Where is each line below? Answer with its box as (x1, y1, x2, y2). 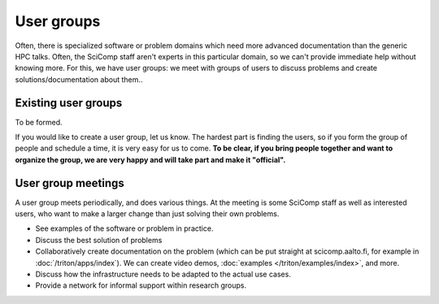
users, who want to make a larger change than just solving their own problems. (15, 209, 280, 219)
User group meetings (15, 176, 125, 190)
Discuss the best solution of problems (35, 235, 163, 245)
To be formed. (15, 117, 63, 127)
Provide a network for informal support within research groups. (35, 280, 247, 290)
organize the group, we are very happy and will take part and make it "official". (15, 154, 286, 164)
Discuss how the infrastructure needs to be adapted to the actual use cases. (35, 269, 292, 280)
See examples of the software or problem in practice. (35, 224, 214, 233)
